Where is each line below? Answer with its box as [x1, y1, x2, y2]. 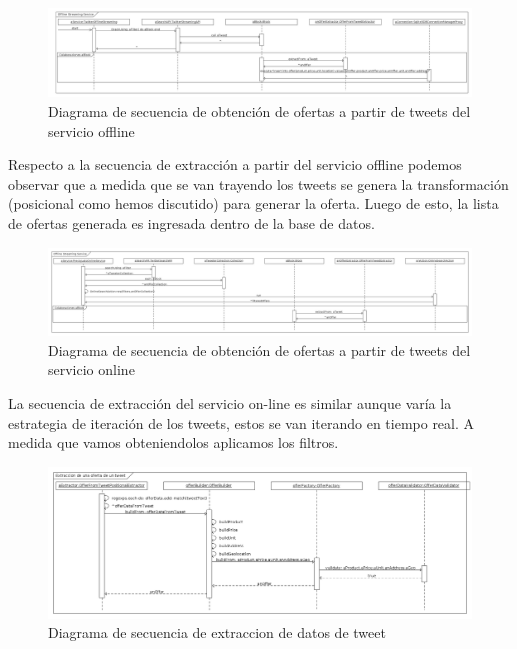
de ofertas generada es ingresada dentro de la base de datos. [8, 213, 375, 233]
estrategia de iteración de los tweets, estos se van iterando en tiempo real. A [8, 412, 475, 433]
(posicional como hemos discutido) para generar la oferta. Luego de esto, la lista [8, 193, 499, 214]
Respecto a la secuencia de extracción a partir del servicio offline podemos [8, 154, 462, 175]
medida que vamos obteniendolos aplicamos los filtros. [8, 432, 339, 453]
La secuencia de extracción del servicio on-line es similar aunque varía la [8, 392, 452, 413]
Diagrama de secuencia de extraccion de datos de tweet [48, 622, 386, 643]
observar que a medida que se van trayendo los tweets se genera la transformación [8, 173, 509, 194]
